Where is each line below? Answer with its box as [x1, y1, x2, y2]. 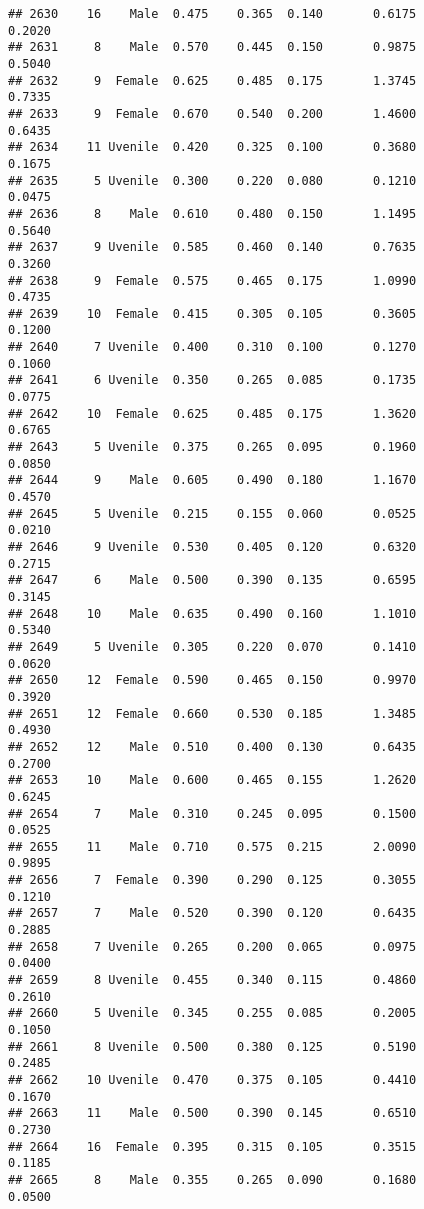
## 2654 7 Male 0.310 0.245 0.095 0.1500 [8, 806, 417, 821]
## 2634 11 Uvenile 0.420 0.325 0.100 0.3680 [8, 140, 417, 155]
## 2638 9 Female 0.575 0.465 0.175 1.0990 [8, 273, 417, 288]
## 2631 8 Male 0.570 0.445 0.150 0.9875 [8, 40, 417, 55]
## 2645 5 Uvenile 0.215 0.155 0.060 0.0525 [8, 506, 417, 521]
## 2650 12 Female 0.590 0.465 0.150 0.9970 [8, 673, 417, 688]
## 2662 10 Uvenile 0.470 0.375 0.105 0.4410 [8, 1073, 417, 1087]
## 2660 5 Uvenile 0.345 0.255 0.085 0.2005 [8, 1006, 417, 1021]
